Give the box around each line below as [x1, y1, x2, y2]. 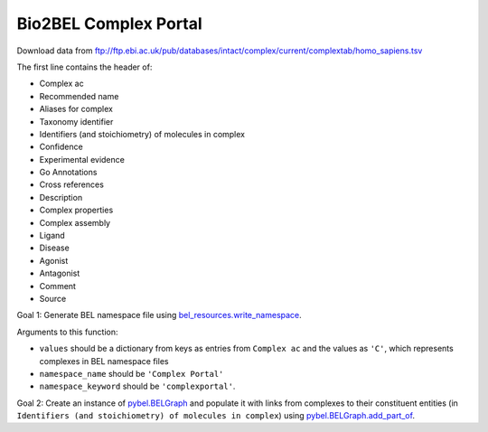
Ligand [39, 230, 65, 241]
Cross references [39, 179, 104, 190]
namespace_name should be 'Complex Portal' [39, 368, 224, 379]
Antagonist [39, 268, 80, 279]
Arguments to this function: [16, 326, 118, 337]
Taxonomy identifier [39, 116, 114, 127]
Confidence [39, 141, 83, 153]
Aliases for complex [39, 104, 113, 115]
